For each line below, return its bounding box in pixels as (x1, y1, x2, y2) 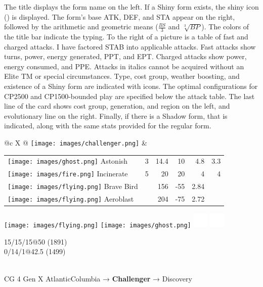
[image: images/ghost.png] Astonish (8, 156, 128, 166)
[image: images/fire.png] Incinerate (8, 168, 128, 179)
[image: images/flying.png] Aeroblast (8, 194, 134, 204)
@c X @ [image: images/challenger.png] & (4, 137, 147, 148)
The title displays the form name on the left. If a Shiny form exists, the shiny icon (4, 2, 259, 12)
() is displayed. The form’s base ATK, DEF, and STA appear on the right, (4, 11, 235, 22)
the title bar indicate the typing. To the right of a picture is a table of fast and (4, 31, 248, 42)
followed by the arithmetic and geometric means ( (4, 21, 158, 32)
